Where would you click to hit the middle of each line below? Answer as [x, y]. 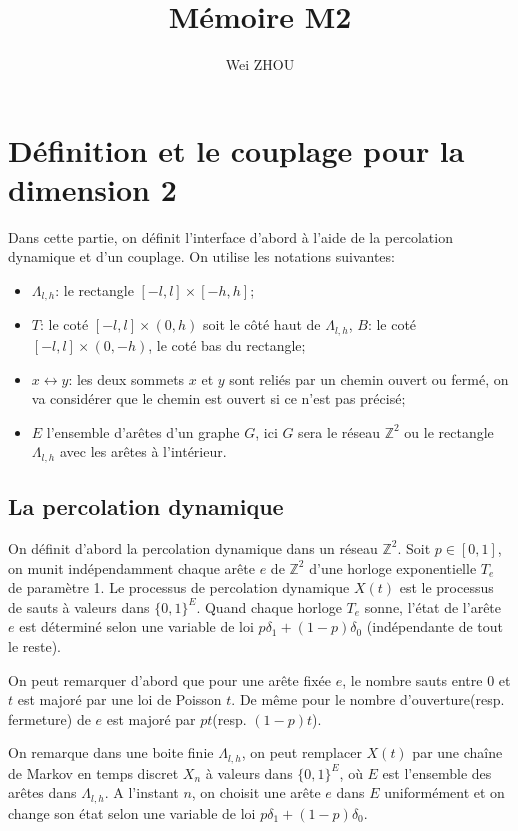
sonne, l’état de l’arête [433, 606]
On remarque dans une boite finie [111, 752]
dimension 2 [92, 188]
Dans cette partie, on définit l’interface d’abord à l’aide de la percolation [230, 236]
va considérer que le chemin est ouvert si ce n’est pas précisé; [218, 398]
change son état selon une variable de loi [132, 812]
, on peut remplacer [301, 752]
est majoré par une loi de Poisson [119, 699]
